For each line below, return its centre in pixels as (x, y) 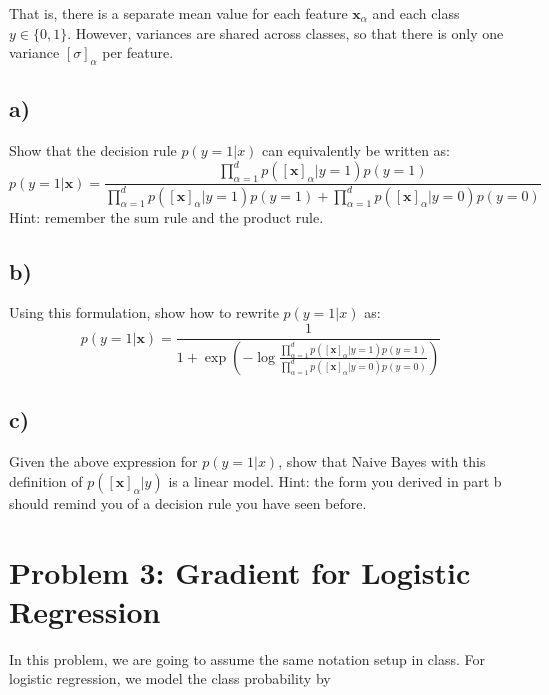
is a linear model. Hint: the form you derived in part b (335, 480)
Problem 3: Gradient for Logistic (240, 571)
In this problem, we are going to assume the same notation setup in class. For (247, 658)
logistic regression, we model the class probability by (170, 678)
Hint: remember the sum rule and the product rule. (166, 216)
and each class (416, 13)
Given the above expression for (103, 461)
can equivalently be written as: (356, 150)
